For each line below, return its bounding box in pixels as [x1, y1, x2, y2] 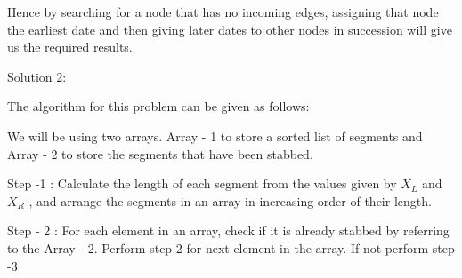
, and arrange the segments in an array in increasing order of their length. [28, 191, 432, 210]
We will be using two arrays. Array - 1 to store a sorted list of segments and [7, 126, 423, 145]
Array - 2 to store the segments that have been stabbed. [7, 144, 313, 163]
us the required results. [7, 37, 133, 56]
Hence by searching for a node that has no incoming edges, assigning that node [7, 3, 439, 20]
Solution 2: [7, 67, 67, 85]
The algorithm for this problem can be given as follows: [7, 97, 310, 115]
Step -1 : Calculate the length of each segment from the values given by [7, 174, 397, 193]
